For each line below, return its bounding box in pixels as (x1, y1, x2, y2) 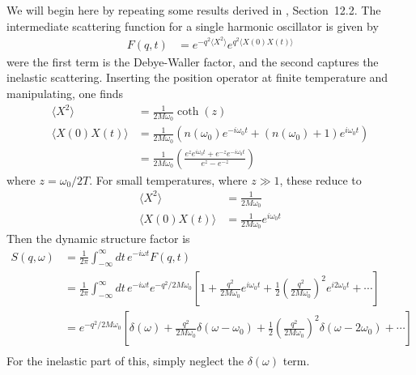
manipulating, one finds (6, 85, 124, 102)
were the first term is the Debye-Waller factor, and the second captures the (6, 53, 379, 70)
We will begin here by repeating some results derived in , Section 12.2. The (6, 2, 381, 18)
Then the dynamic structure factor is (6, 230, 190, 247)
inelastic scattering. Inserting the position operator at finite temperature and (6, 69, 388, 86)
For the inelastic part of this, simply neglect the (6, 352, 244, 369)
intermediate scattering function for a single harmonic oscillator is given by (6, 17, 379, 34)
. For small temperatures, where (89, 171, 248, 188)
